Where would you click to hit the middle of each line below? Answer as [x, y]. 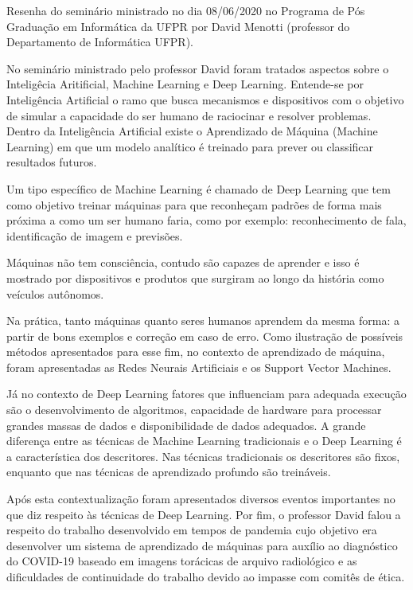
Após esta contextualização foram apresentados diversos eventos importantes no [201, 499]
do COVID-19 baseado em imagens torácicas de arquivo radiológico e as [182, 561]
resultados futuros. [52, 162]
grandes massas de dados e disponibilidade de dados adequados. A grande [186, 425]
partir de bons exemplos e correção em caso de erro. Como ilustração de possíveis [205, 336]
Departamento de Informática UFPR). [100, 42]
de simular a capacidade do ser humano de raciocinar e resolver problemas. [189, 115]
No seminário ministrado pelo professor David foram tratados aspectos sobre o [198, 68]
